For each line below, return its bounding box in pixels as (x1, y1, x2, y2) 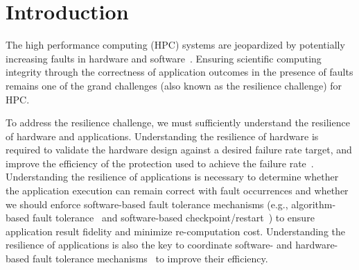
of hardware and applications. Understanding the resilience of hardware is (6, 128, 319, 143)
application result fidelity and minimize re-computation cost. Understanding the (6, 223, 345, 238)
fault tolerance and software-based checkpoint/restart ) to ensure (32, 210, 315, 225)
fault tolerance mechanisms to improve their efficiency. (32, 251, 268, 266)
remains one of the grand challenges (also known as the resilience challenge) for (6, 78, 342, 92)
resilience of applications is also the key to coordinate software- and (6, 237, 292, 252)
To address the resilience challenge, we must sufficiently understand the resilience (6, 115, 350, 130)
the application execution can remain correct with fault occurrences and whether (6, 183, 349, 198)
